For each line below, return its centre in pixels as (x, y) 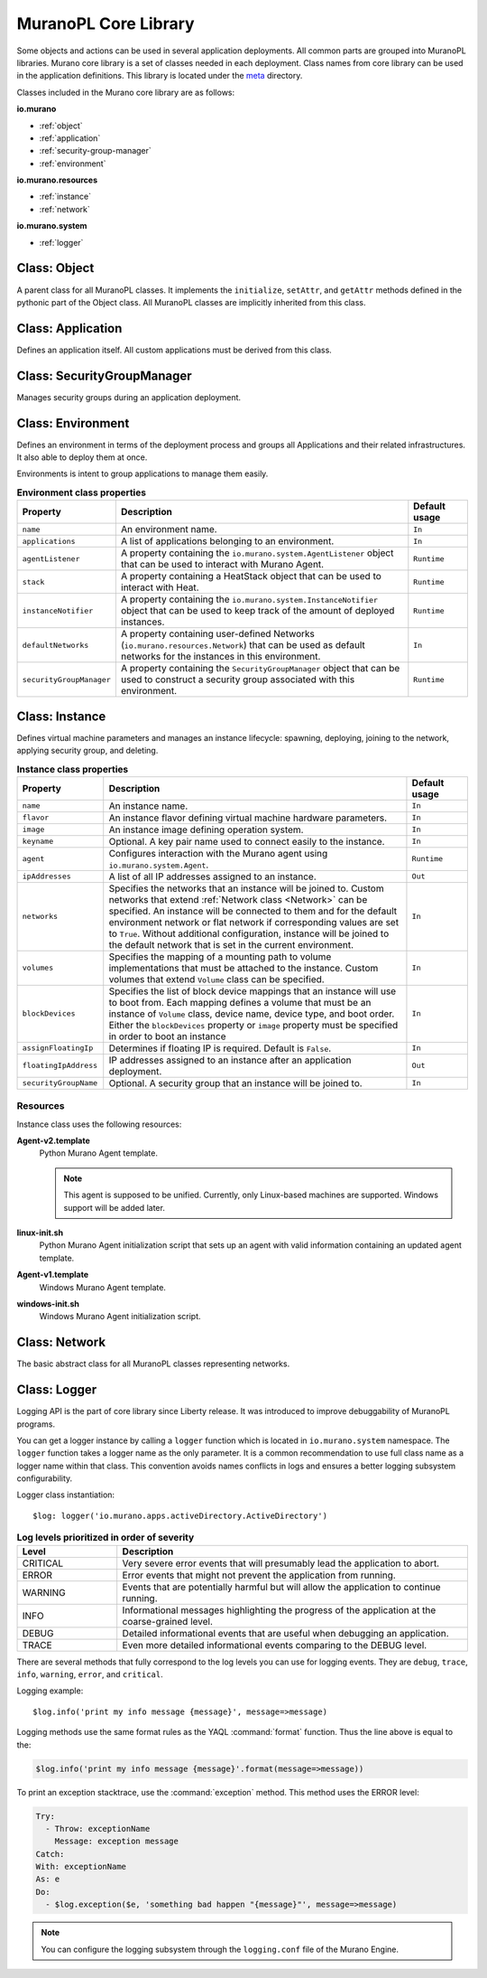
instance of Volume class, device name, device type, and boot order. (252, 1014)
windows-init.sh (48, 1303)
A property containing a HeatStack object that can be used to (251, 577)
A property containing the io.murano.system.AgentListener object (257, 553)
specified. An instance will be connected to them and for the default (253, 911)
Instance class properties (73, 769)
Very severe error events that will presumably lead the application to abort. (281, 1563)
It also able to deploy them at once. (82, 457)
